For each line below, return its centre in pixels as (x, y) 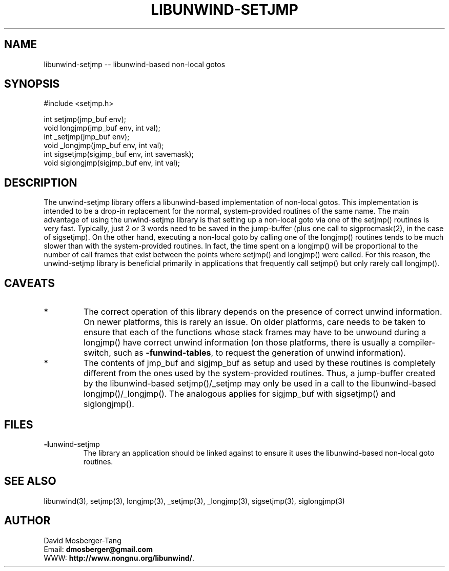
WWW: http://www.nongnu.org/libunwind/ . (119, 558)
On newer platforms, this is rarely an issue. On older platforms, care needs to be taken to (255, 322)
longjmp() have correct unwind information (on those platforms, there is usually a (240, 343)
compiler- (417, 343)
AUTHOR (27, 521)
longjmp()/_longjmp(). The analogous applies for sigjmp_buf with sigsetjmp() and (240, 394)
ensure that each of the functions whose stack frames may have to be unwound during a (255, 332)
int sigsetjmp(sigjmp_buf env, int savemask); (119, 154)
